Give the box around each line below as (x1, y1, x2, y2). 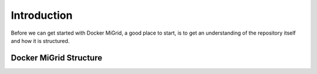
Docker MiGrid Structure (11, 53, 103, 63)
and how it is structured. (11, 37, 70, 44)
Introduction (11, 9, 73, 22)
